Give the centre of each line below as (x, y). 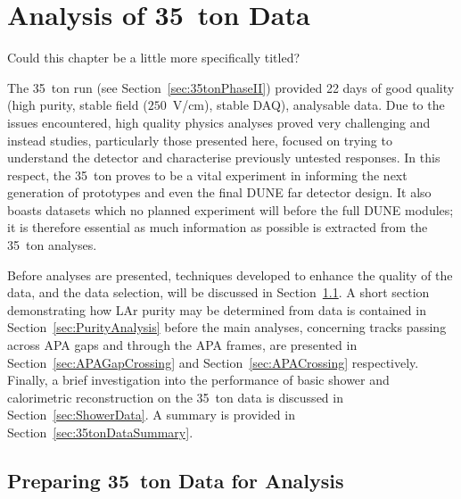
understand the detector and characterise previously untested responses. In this (224, 158)
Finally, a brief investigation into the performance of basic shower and (198, 380)
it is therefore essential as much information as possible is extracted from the (218, 227)
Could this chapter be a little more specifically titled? (154, 58)
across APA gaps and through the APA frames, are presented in (182, 345)
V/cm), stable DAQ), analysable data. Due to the (309, 105)
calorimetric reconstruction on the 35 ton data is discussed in (175, 397)
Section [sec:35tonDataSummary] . (100, 432)
